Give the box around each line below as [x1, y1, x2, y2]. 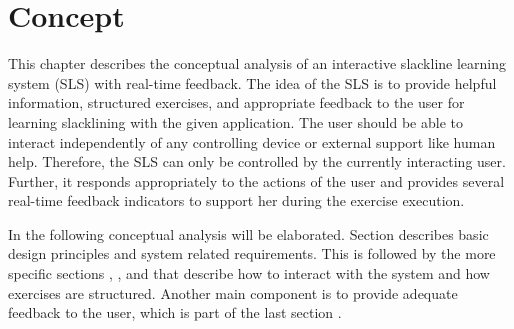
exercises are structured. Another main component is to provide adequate [8, 282, 458, 303]
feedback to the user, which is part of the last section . [8, 302, 342, 323]
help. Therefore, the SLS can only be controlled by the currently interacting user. [8, 151, 506, 172]
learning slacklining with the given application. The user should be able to [8, 111, 463, 132]
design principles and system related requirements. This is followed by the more [8, 243, 496, 264]
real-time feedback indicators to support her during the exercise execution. [8, 190, 465, 211]
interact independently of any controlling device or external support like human [8, 131, 496, 152]
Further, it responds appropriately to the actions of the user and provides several [8, 170, 505, 191]
